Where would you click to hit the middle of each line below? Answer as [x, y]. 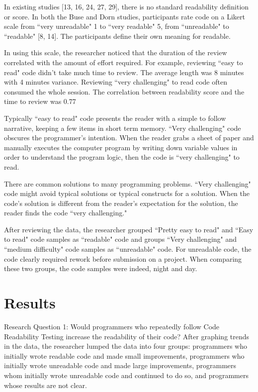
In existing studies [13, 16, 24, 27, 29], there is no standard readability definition [127, 6]
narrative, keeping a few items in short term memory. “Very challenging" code [123, 128]
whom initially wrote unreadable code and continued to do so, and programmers [126, 375]
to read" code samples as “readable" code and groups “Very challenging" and [121, 239]
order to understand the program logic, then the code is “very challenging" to [122, 157]
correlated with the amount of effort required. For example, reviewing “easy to [124, 62]
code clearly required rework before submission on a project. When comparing [123, 258]
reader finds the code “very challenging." [66, 213]
